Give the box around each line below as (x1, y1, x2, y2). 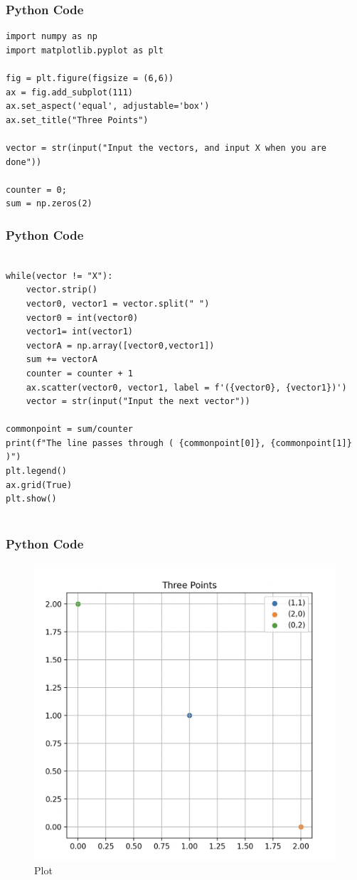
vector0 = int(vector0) (26, 312, 139, 323)
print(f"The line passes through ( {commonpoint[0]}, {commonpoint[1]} (6, 438, 352, 448)
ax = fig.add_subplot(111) (6, 87, 133, 97)
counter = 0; (6, 184, 67, 195)
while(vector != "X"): (6, 270, 113, 281)
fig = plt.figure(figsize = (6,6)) (6, 73, 174, 83)
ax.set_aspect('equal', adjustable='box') (6, 101, 210, 112)
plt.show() (6, 494, 57, 504)
